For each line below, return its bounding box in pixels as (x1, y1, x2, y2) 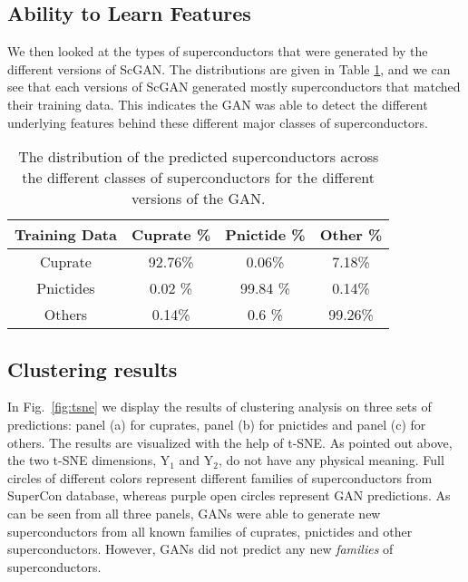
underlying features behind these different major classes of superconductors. (7, 112, 428, 131)
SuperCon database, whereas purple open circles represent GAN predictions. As (7, 486, 451, 505)
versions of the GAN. (131, 188, 266, 209)
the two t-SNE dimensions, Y (7, 451, 171, 470)
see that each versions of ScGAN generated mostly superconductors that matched (7, 77, 461, 96)
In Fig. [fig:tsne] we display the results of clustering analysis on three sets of (7, 397, 432, 416)
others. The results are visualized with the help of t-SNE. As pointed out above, (7, 432, 453, 451)
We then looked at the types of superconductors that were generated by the (7, 42, 428, 61)
